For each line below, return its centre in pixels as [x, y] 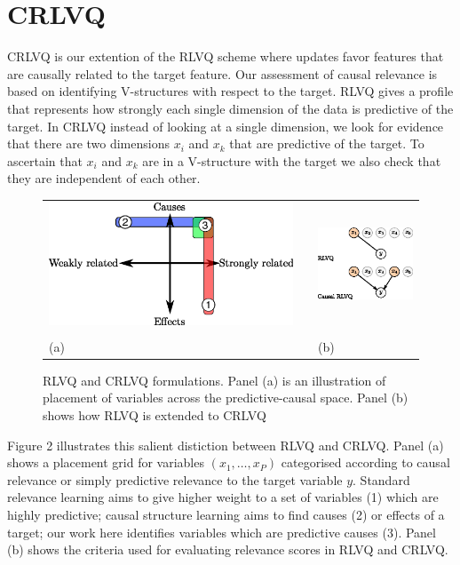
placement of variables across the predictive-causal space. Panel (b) [226, 398]
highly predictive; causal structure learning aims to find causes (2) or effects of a [226, 515]
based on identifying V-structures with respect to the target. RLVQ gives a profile [230, 91]
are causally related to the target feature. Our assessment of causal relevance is [222, 73]
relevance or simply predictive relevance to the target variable [175, 479]
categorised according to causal [365, 462]
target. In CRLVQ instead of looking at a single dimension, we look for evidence [226, 126]
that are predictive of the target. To [327, 143]
